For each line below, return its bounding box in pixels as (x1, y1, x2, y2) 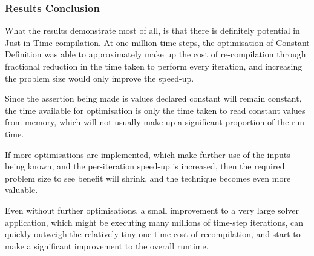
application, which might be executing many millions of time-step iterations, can (5, 215, 303, 228)
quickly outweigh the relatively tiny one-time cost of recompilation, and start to (5, 228, 301, 240)
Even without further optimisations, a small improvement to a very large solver (5, 203, 299, 216)
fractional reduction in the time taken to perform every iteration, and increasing (5, 60, 303, 72)
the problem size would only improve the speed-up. (5, 71, 194, 84)
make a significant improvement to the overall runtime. (5, 239, 209, 252)
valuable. (5, 183, 38, 196)
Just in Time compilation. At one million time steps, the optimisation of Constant (5, 36, 310, 48)
